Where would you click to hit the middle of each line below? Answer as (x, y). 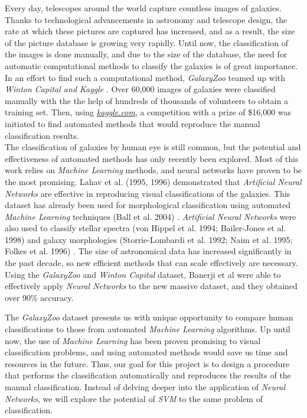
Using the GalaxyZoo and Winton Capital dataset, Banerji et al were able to (143, 274)
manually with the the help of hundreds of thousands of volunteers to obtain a (146, 100)
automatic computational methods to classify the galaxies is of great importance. (151, 65)
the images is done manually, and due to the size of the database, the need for (146, 54)
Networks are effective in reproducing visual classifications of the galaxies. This (148, 193)
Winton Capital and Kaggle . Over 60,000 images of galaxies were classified (140, 89)
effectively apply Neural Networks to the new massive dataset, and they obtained (151, 286)
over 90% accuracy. (39, 297)
